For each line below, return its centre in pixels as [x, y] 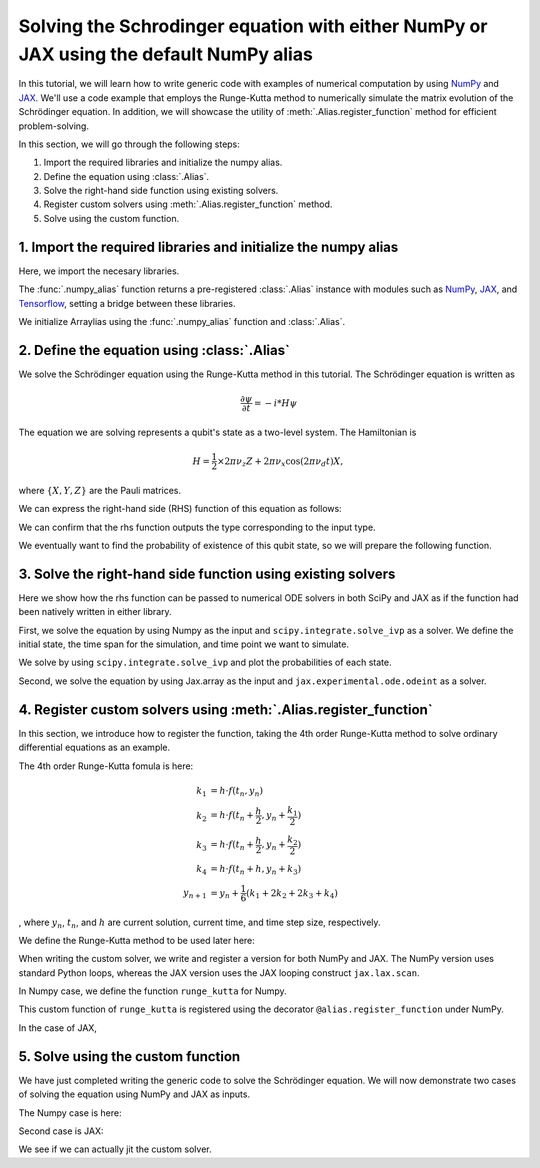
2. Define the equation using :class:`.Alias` [154, 350]
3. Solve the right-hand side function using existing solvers [207, 573]
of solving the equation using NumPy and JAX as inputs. [134, 1094]
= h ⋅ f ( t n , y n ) [237, 792]
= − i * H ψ [275, 403]
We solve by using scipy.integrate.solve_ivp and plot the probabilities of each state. [205, 662]
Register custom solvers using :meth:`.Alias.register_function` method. [188, 204]
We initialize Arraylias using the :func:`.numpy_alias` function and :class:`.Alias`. [182, 321]
